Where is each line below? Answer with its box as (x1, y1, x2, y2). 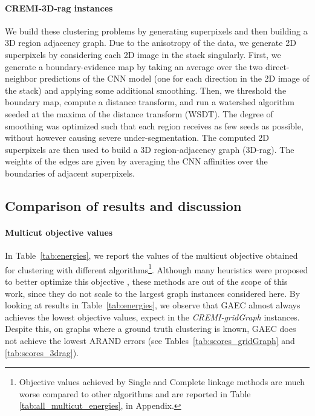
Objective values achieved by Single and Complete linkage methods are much (19, 375, 305, 388)
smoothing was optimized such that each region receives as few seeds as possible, (5, 119, 304, 132)
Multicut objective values (5, 226, 113, 238)
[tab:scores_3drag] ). (5, 346, 79, 359)
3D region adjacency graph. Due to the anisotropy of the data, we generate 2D (5, 36, 296, 49)
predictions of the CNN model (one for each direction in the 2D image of (39, 72, 310, 85)
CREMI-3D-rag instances (5, 1, 113, 14)
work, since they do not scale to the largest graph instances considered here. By (5, 287, 300, 299)
